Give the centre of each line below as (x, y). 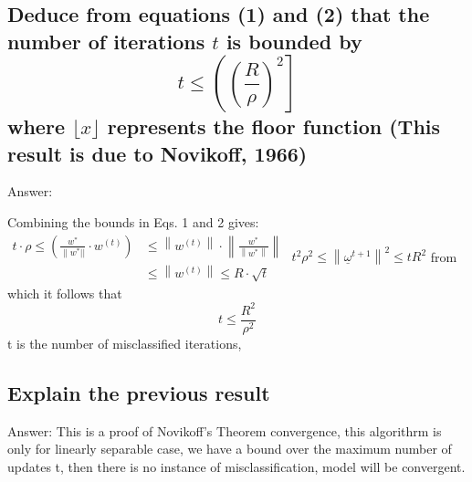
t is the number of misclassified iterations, (125, 343)
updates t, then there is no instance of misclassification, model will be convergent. (236, 466)
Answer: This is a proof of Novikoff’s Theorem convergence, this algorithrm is (225, 430)
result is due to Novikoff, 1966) (157, 153)
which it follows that (65, 293)
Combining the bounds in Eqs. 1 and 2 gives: (133, 221)
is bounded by (294, 41)
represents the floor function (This (274, 126)
